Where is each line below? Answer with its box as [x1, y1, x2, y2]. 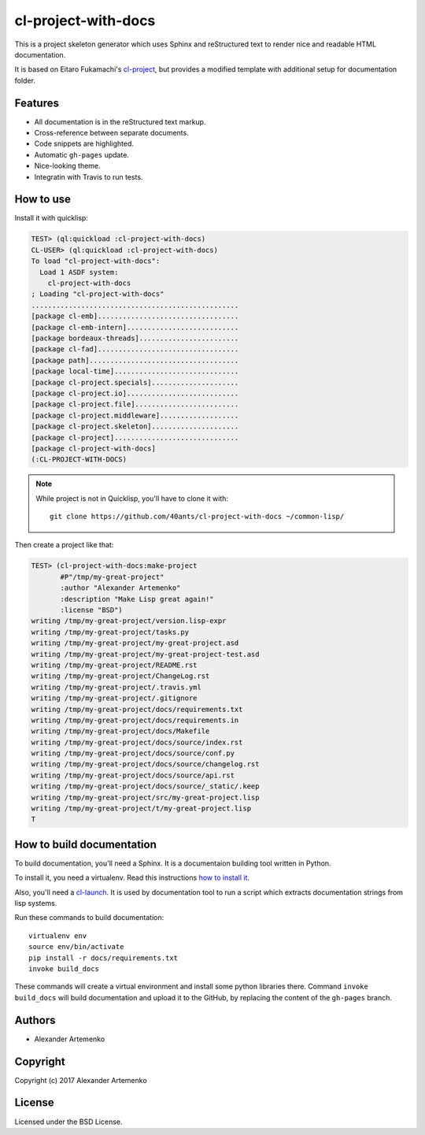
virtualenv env [28, 931, 87, 940]
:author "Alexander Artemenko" [60, 584, 181, 592]
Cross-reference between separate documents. [34, 128, 189, 138]
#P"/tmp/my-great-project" [60, 572, 164, 581]
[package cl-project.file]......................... [31, 400, 239, 409]
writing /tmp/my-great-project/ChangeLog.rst [31, 672, 210, 681]
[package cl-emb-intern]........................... [31, 323, 239, 332]
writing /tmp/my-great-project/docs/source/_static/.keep [31, 782, 260, 791]
